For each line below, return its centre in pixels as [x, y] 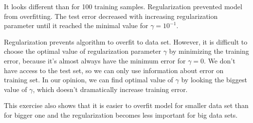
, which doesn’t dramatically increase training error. [110, 89]
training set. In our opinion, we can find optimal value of [89, 80]
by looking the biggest [214, 80]
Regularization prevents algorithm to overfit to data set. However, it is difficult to [126, 41]
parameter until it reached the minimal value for [76, 25]
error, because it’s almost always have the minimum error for [95, 60]
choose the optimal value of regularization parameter [83, 51]
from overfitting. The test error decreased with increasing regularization [111, 16]
